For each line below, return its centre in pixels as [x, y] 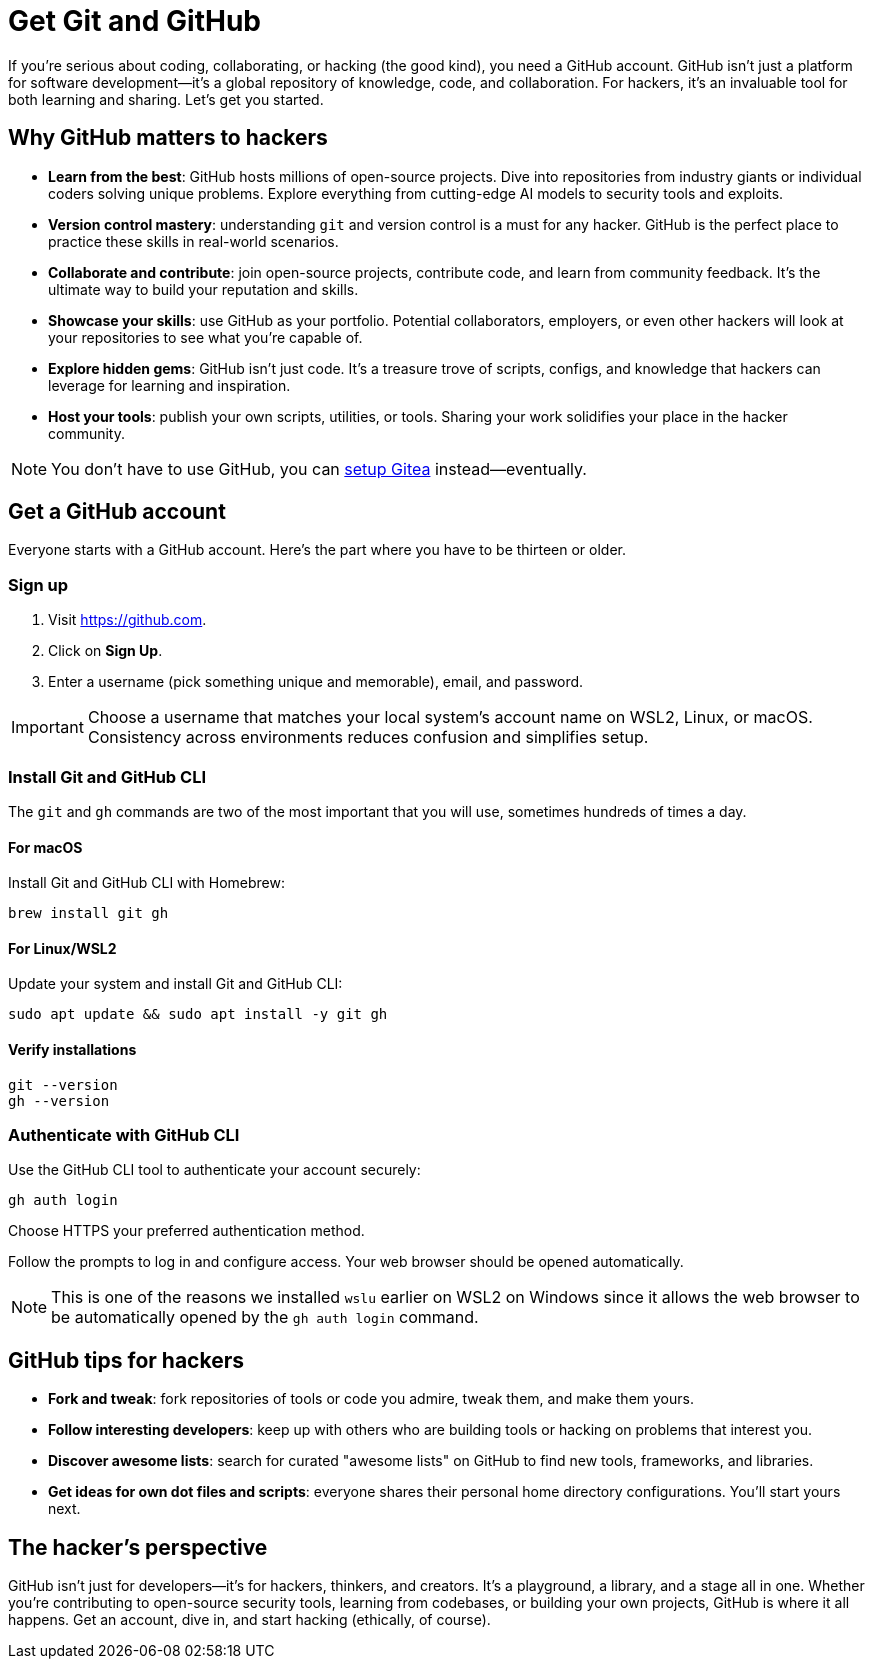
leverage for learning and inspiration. [169, 385]
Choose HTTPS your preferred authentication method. [186, 1231]
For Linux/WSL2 [62, 948]
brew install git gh [88, 913]
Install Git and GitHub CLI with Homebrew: [146, 883]
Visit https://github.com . [127, 620]
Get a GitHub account [117, 512]
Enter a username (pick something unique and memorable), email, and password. [316, 682]
